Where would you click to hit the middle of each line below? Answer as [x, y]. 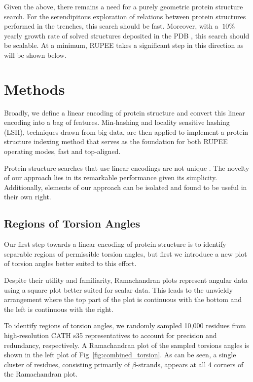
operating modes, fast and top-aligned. [62, 151]
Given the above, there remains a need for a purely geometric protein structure [124, 6]
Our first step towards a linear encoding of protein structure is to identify [115, 244]
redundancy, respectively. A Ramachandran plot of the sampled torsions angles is [127, 345]
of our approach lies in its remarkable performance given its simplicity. [111, 177]
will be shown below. [35, 55]
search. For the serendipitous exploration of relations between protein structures [125, 16]
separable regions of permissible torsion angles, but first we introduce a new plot [126, 253]
